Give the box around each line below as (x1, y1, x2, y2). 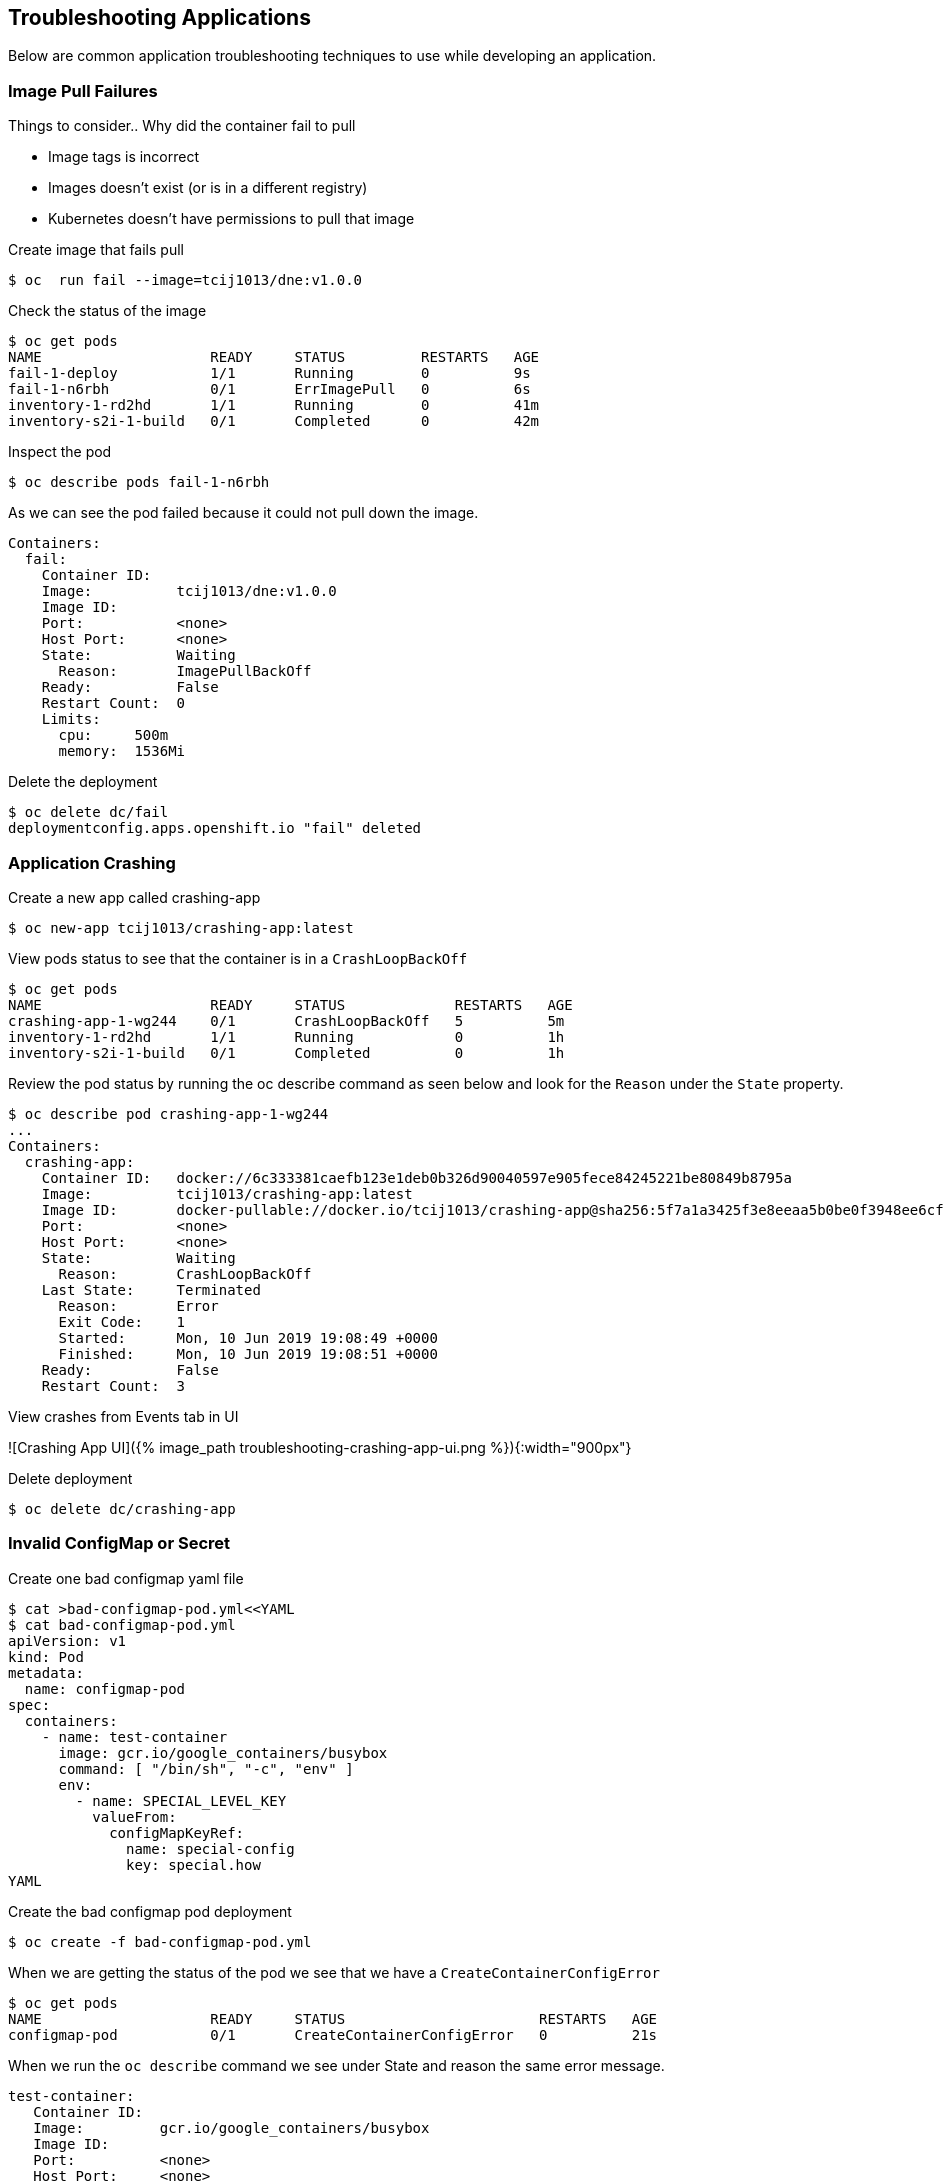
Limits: (41, 711, 101, 728)
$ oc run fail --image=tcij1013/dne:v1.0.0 (8, 272, 363, 289)
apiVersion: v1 (8, 1632, 127, 1649)
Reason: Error (58, 1297, 219, 1314)
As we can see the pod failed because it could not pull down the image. (8, 504, 479, 522)
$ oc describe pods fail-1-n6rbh (8, 474, 270, 491)
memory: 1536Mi (58, 743, 186, 760)
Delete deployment (8, 1469, 133, 1487)
